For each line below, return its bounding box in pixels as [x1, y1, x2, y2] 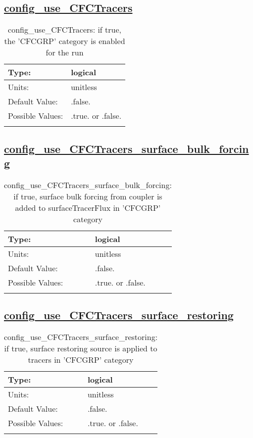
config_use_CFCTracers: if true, [8, 24, 122, 36]
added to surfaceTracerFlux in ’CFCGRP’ [15, 201, 161, 213]
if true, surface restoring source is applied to [4, 342, 157, 354]
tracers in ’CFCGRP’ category [28, 354, 134, 365]
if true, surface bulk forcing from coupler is [13, 190, 162, 202]
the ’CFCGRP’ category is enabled [4, 35, 125, 47]
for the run [46, 47, 84, 58]
